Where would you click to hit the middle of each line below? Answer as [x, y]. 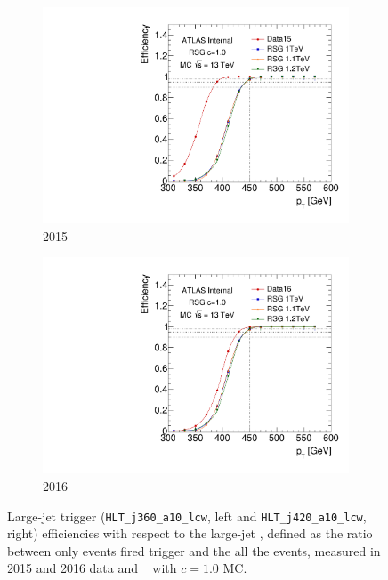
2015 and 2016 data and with [92, 568]
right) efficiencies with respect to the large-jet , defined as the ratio [190, 533]
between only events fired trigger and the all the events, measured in [194, 550]
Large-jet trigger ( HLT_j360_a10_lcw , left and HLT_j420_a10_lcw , [187, 516]
